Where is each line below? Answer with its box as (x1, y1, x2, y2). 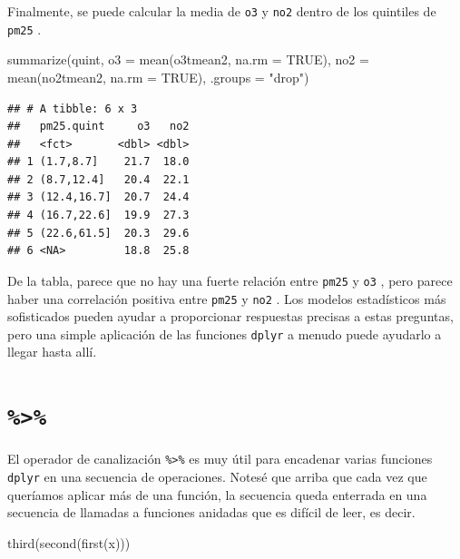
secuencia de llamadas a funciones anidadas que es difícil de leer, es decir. (7, 503, 416, 522)
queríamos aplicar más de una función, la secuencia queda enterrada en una (7, 485, 427, 504)
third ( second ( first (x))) (7, 533, 131, 552)
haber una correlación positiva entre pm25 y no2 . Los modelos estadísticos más (7, 289, 446, 308)
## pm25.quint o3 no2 (7, 120, 190, 133)
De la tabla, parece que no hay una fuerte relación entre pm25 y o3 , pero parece (7, 270, 453, 289)
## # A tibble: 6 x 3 (7, 102, 138, 115)
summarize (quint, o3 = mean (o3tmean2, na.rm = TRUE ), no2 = (7, 50, 369, 69)
